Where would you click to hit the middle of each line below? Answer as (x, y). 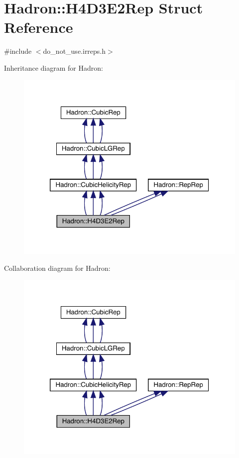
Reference (39, 27)
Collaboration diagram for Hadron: (57, 268)
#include (18, 51)
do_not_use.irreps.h (74, 51)
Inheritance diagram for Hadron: (54, 67)
